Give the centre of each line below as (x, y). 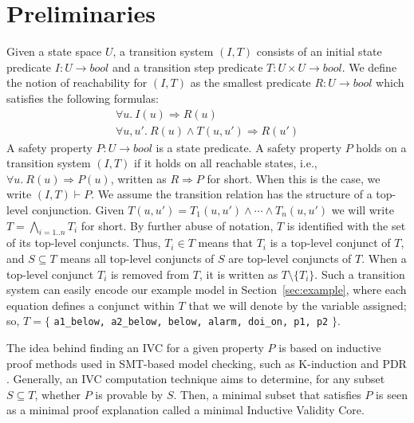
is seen (392, 394)
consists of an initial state (319, 51)
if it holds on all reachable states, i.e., (226, 163)
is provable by (129, 394)
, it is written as (239, 274)
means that (225, 243)
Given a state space (54, 51)
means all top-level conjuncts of (137, 258)
